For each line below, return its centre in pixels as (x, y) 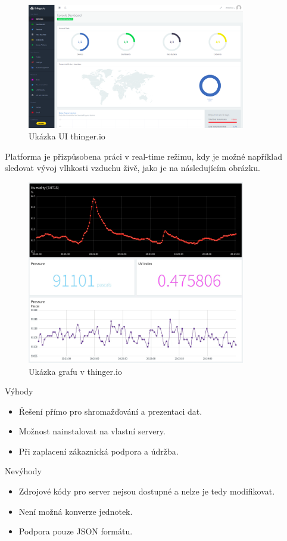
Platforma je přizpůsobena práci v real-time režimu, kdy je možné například (144, 156)
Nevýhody (23, 471)
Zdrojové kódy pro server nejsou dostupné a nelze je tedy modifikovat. (147, 491)
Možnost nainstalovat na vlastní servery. (92, 431)
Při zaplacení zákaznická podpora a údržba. (99, 451)
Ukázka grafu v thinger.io (75, 371)
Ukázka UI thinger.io (67, 136)
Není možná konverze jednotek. (76, 511)
